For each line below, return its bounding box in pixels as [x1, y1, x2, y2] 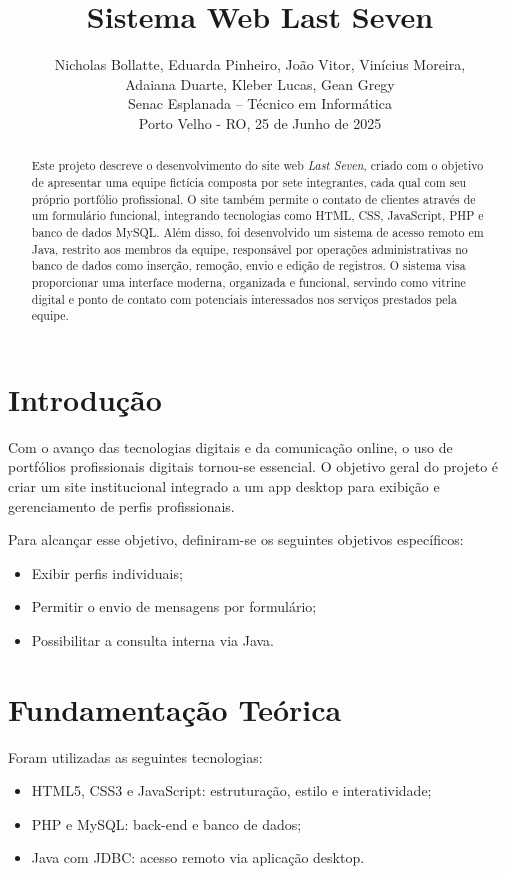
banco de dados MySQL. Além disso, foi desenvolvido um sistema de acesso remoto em [31, 223, 484, 240]
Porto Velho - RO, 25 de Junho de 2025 [138, 112, 382, 133]
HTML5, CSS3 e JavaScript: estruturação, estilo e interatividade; [31, 780, 432, 801]
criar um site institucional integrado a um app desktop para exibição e [8, 475, 440, 496]
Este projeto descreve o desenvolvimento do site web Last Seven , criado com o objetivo [31, 157, 484, 174]
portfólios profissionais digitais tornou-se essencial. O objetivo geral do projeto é [8, 456, 499, 477]
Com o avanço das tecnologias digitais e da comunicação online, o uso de [8, 436, 453, 457]
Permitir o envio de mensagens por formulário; [31, 596, 317, 617]
